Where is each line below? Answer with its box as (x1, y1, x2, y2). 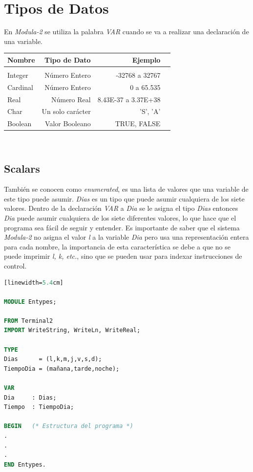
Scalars (4, 161, 40, 176)
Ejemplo (132, 54, 161, 65)
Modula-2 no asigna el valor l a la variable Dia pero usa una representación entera (4, 232, 249, 242)
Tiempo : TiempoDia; (4, 404, 74, 411)
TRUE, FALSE (115, 118, 161, 129)
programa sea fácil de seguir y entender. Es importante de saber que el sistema (4, 222, 240, 232)
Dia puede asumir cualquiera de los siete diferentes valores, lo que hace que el (4, 212, 236, 223)
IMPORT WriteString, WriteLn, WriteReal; (4, 327, 141, 334)
